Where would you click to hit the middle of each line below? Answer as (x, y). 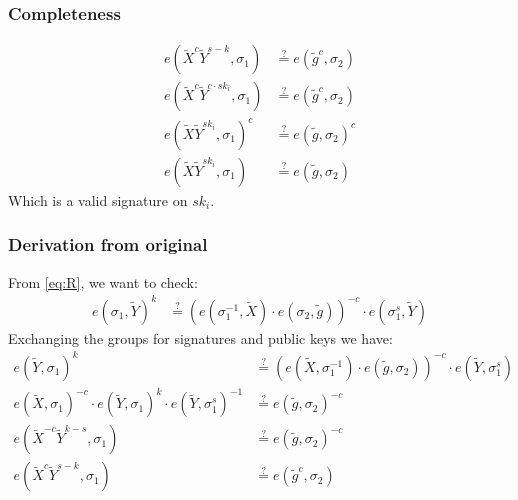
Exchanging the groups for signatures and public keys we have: (200, 337)
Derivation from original (108, 244)
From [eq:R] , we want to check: (103, 281)
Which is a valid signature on (98, 199)
